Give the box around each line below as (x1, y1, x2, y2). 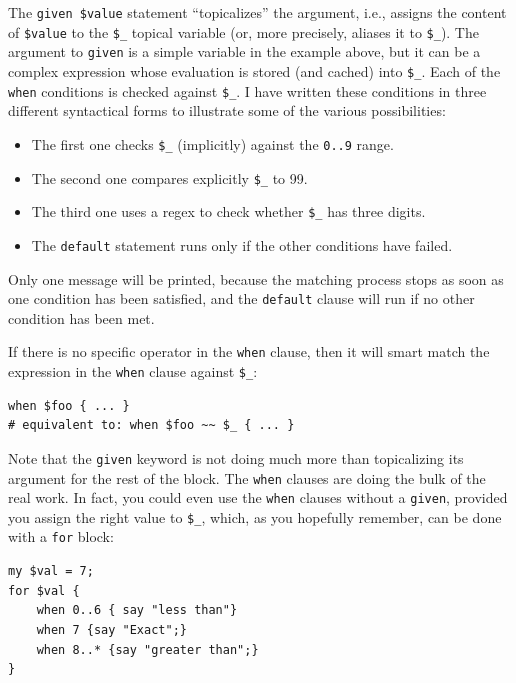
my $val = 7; (8, 564, 94, 579)
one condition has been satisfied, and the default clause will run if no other (8, 288, 475, 309)
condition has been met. (8, 307, 155, 328)
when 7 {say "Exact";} (36, 622, 187, 637)
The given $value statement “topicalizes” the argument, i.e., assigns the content (8, 2, 507, 22)
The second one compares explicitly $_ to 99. (31, 167, 308, 188)
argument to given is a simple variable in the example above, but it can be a (8, 41, 481, 62)
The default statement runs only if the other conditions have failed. (31, 234, 453, 255)
